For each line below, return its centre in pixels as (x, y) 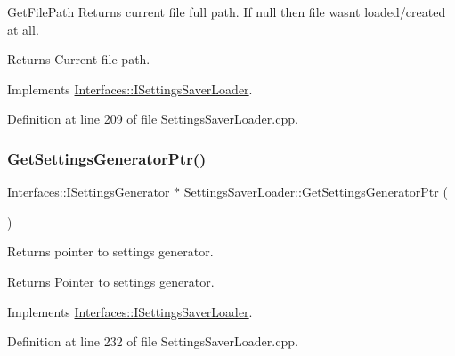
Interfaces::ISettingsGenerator (89, 192)
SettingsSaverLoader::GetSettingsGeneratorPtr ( (316, 192)
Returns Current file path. (79, 59)
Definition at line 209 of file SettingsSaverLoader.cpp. (153, 119)
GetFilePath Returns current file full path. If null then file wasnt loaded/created (227, 12)
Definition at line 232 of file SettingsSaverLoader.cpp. (153, 341)
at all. (23, 29)
